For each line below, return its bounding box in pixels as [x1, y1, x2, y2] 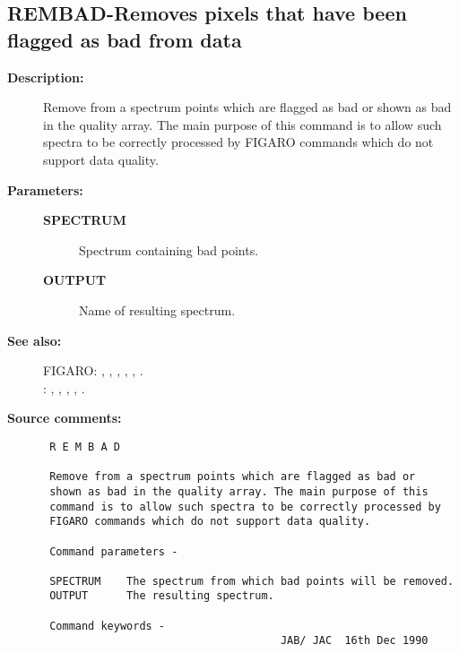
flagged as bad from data [7, 25, 242, 53]
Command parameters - [49, 545, 178, 558]
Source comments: [7, 408, 122, 427]
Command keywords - [49, 619, 166, 632]
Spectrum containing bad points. [79, 240, 259, 259]
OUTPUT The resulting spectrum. [49, 589, 274, 603]
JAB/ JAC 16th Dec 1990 [280, 634, 429, 648]
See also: [7, 331, 62, 349]
